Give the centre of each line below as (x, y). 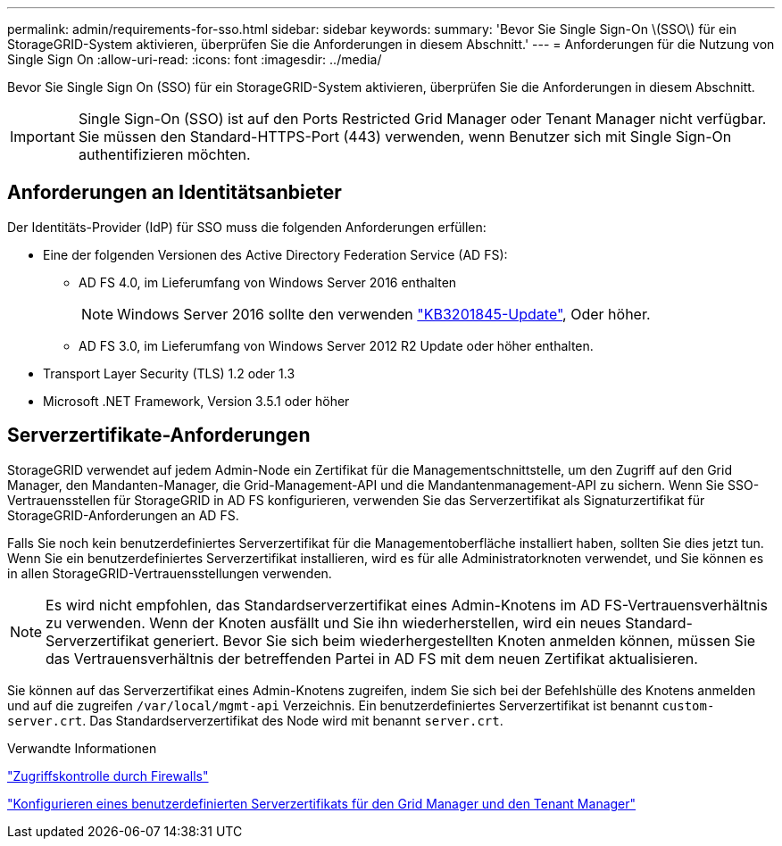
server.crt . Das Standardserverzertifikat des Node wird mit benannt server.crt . (255, 720)
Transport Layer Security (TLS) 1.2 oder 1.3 (169, 373)
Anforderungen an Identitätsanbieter (175, 193)
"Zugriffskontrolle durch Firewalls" (108, 775)
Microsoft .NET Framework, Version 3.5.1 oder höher (196, 401)
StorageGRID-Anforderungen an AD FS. (123, 515)
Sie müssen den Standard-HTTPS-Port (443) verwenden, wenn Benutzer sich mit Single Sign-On (405, 137)
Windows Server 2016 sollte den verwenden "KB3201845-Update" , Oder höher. (384, 314)
